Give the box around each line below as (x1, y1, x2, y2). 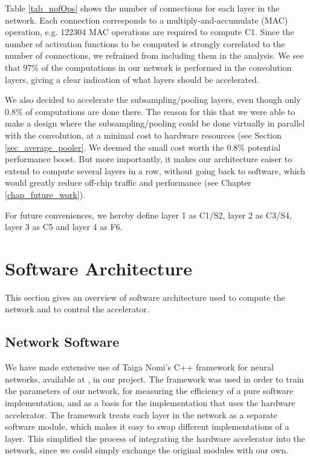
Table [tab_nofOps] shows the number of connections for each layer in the (5, 2, 280, 14)
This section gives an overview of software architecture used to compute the (5, 291, 285, 303)
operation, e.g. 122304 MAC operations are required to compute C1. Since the (5, 25, 294, 38)
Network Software (5, 332, 120, 351)
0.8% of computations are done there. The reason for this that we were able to (5, 105, 295, 117)
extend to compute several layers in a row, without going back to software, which (5, 164, 305, 177)
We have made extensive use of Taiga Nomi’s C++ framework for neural (5, 361, 274, 373)
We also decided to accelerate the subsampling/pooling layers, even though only (5, 93, 301, 106)
